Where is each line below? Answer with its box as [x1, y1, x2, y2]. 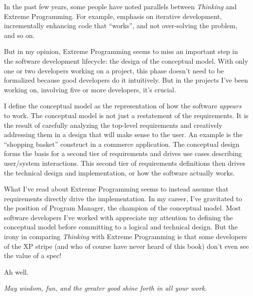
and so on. [4, 30, 35, 40]
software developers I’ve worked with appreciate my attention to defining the [4, 212, 233, 222]
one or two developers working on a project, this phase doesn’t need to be [4, 65, 224, 75]
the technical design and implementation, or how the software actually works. [4, 167, 235, 177]
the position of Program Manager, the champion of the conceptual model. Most [4, 203, 241, 213]
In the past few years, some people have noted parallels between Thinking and [4, 1, 237, 11]
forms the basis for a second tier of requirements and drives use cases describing [4, 148, 242, 158]
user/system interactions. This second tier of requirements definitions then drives [4, 157, 245, 168]
